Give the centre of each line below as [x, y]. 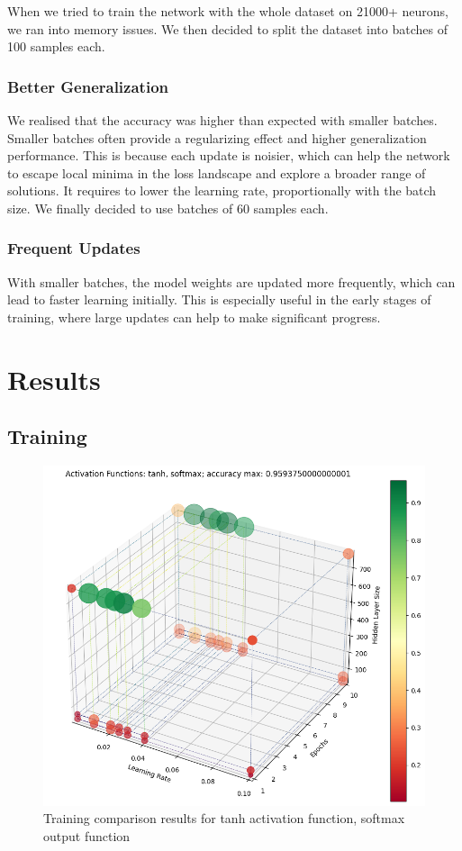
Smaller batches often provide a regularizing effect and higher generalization [217, 137]
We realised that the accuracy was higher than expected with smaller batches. [222, 120]
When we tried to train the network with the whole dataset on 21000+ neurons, [228, 11]
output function [87, 836]
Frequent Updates [74, 248]
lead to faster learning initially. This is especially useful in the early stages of [219, 299]
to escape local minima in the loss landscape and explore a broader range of [217, 172]
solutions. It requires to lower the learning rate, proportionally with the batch [222, 190]
